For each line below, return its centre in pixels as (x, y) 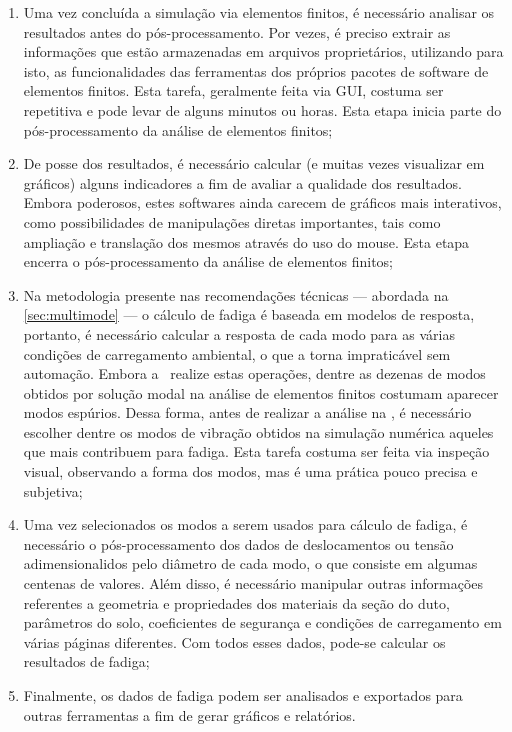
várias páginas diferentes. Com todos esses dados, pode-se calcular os (234, 641)
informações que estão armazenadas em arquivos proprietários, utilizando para (263, 51)
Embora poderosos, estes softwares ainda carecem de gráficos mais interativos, (262, 202)
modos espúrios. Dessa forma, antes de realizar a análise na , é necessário (247, 412)
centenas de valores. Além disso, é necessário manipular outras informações (253, 583)
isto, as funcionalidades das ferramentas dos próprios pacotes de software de (256, 70)
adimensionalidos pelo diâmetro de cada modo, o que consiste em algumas (250, 563)
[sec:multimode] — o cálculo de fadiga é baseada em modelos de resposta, (249, 314)
